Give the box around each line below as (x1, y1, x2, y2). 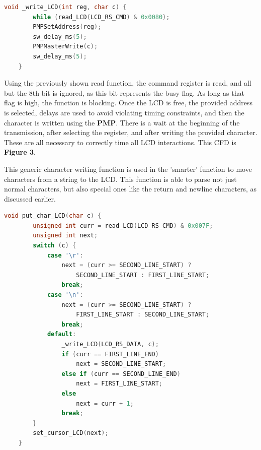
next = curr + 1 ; (76, 400, 134, 407)
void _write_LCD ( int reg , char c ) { (4, 4, 127, 11)
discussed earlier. (4, 193, 56, 204)
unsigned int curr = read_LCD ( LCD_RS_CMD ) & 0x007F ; (33, 222, 213, 229)
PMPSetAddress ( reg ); (33, 23, 102, 31)
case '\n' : (47, 291, 83, 299)
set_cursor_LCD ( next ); (33, 429, 109, 437)
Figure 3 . (4, 147, 36, 157)
